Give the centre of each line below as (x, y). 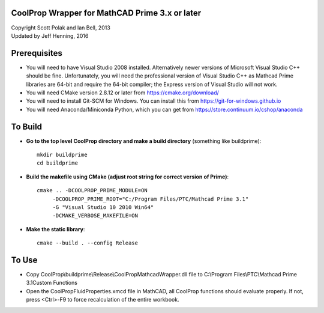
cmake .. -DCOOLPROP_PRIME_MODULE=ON (92, 190)
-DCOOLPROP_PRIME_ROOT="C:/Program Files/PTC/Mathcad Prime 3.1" (151, 199)
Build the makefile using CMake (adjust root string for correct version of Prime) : (127, 177)
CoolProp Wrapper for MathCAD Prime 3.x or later (106, 13)
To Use (24, 260)
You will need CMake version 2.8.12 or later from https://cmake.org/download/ (122, 93)
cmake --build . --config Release (87, 243)
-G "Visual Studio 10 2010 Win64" (103, 208)
